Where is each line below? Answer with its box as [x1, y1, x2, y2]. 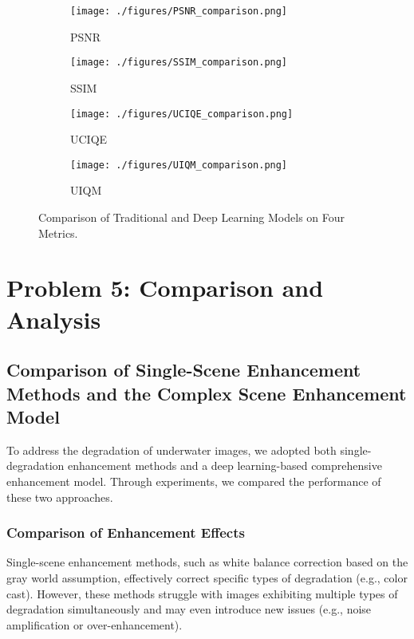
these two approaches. [6, 488, 113, 505]
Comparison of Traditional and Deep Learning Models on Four [38, 209, 345, 225]
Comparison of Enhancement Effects [6, 523, 245, 542]
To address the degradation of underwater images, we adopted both [6, 441, 337, 458]
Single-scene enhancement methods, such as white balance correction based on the [6, 554, 408, 570]
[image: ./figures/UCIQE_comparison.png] [70, 108, 294, 120]
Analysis [6, 302, 101, 335]
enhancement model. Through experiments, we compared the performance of [6, 472, 381, 489]
